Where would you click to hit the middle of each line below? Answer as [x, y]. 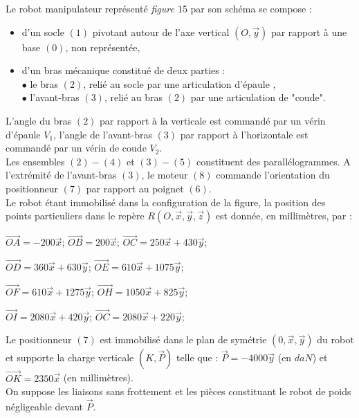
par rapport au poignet [135, 188]
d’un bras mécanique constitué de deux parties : [123, 70]
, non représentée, [103, 47]
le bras [44, 83]
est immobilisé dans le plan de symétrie [183, 339]
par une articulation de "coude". [258, 97]
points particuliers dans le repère [75, 216]
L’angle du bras [39, 120]
